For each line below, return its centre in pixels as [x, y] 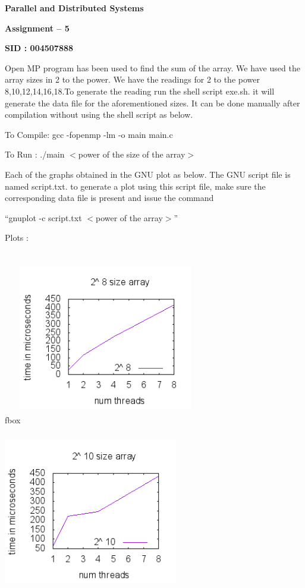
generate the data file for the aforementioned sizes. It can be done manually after [152, 103]
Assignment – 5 [37, 28]
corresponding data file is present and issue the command [109, 198]
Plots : [17, 238]
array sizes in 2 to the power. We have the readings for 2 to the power [132, 79]
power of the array [129, 217]
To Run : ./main [35, 154]
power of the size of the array [132, 154]
